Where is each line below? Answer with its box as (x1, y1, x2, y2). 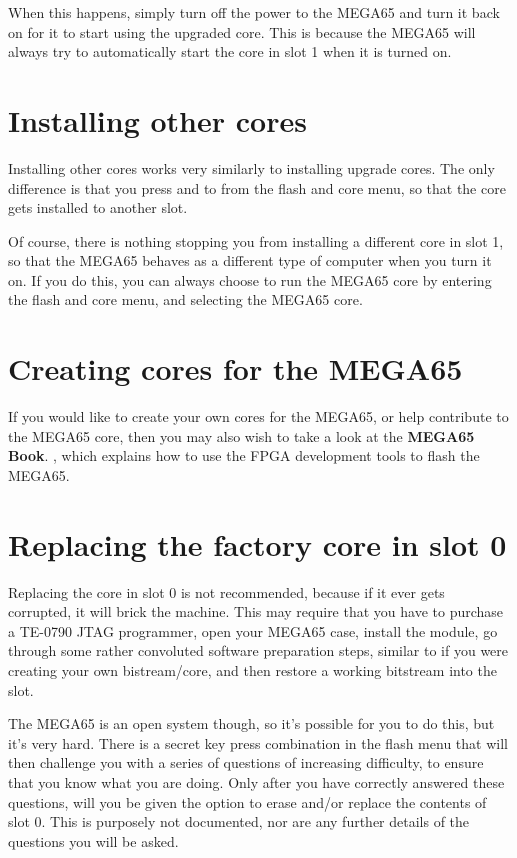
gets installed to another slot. (8, 197, 188, 218)
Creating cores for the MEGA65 (8, 348, 463, 389)
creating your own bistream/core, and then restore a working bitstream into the (8, 660, 497, 681)
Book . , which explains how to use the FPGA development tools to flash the (8, 445, 480, 466)
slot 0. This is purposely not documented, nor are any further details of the (8, 811, 470, 832)
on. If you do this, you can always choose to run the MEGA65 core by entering (8, 269, 492, 290)
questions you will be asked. (8, 830, 179, 851)
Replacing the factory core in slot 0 (8, 523, 507, 564)
